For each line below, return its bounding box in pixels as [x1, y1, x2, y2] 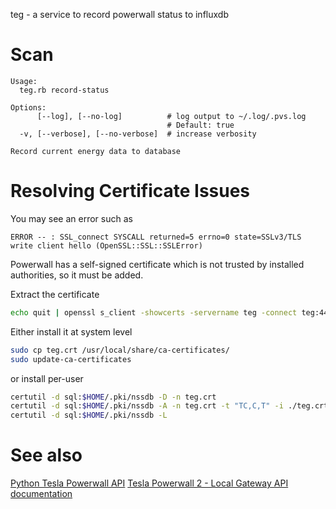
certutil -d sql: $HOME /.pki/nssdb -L [10, 410, 168, 421]
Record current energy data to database [10, 146, 182, 156]
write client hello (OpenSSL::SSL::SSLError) [10, 240, 203, 251]
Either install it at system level [10, 325, 133, 338]
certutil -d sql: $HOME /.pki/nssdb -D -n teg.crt [10, 392, 217, 402]
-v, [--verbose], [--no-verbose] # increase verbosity [19, 129, 257, 139]
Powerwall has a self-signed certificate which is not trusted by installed [10, 258, 305, 270]
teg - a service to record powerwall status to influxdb [10, 9, 229, 20]
